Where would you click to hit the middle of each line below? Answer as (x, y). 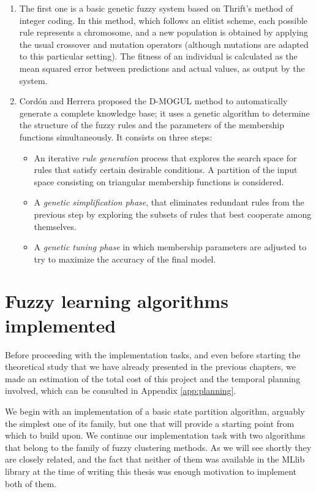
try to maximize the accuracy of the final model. (125, 259)
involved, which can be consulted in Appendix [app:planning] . (121, 390)
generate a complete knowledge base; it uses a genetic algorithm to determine (164, 113)
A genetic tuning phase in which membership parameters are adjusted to (170, 247)
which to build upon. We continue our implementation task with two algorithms (155, 435)
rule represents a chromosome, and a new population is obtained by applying (164, 32)
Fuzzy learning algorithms (117, 301)
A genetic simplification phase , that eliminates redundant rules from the (169, 202)
